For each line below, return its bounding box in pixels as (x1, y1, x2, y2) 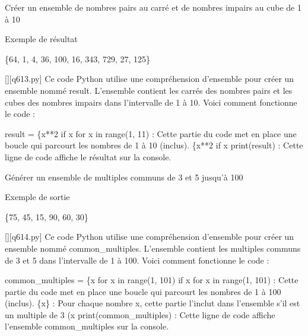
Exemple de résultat (5, 33, 78, 45)
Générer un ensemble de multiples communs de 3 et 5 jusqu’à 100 (5, 170, 243, 183)
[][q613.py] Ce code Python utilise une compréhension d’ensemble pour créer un (5, 72, 294, 85)
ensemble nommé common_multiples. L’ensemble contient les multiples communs (5, 242, 301, 254)
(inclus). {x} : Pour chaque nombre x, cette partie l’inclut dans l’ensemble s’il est (5, 297, 300, 309)
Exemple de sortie (5, 191, 70, 203)
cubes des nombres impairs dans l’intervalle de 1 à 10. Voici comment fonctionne (5, 96, 297, 108)
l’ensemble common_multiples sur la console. (5, 320, 169, 332)
